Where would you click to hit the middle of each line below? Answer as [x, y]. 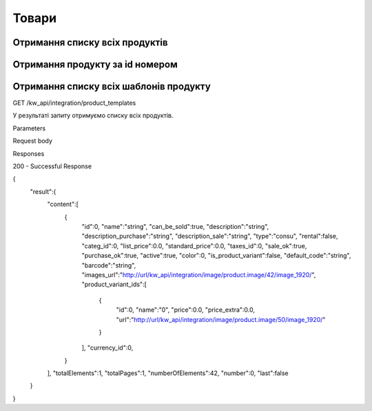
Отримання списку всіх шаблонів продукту [112, 87]
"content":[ [63, 204]
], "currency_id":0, [107, 348]
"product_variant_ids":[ [114, 284]
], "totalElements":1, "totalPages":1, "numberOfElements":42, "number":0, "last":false [168, 373]
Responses [29, 153]
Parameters [29, 128]
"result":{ [43, 191]
